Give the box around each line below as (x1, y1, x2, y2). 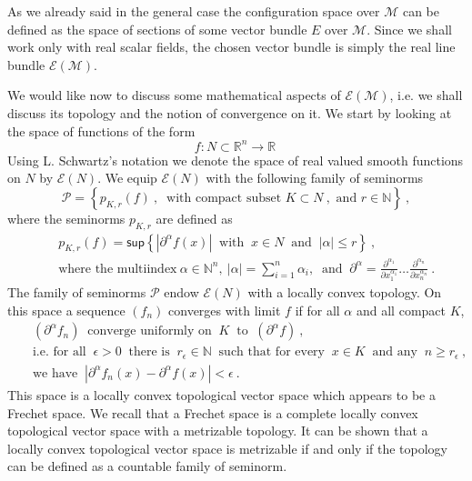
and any (372, 346, 417, 359)
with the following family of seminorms (206, 168, 424, 187)
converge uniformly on (87, 325, 212, 338)
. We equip (97, 168, 157, 187)
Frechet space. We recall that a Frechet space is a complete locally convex (7, 403, 418, 422)
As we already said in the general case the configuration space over (7, 2, 380, 20)
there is (128, 346, 170, 359)
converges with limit (168, 300, 281, 319)
